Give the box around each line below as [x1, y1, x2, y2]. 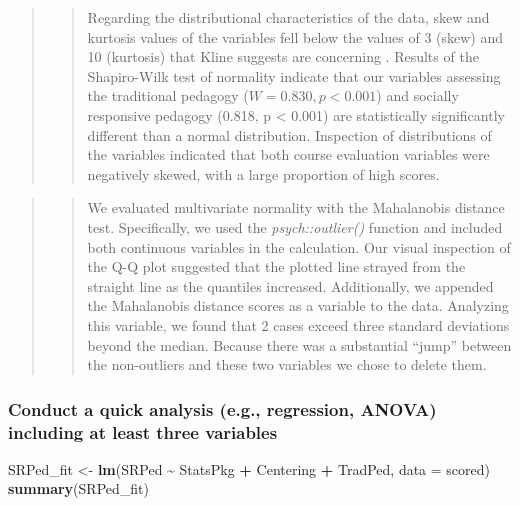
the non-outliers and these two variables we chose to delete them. [87, 354, 487, 375]
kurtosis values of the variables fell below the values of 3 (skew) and [87, 26, 504, 47]
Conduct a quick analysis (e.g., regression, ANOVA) [8, 396, 437, 421]
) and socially [376, 85, 459, 106]
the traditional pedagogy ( [87, 85, 249, 106]
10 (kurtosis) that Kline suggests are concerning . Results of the [87, 46, 479, 67]
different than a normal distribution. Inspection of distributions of [87, 124, 492, 145]
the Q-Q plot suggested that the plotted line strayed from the [87, 256, 466, 277]
